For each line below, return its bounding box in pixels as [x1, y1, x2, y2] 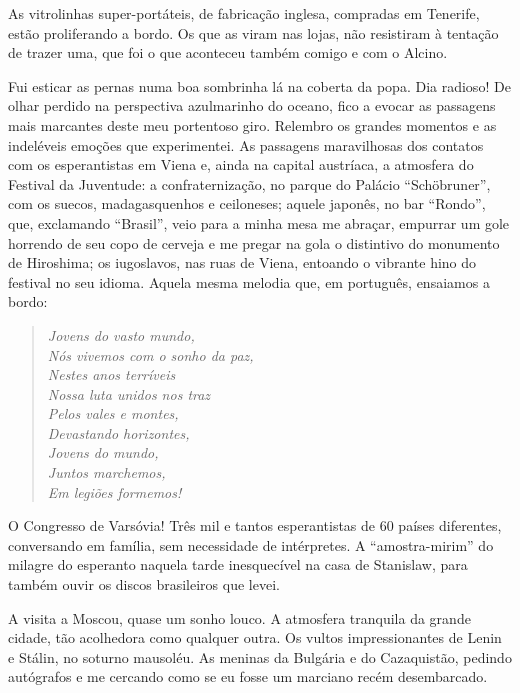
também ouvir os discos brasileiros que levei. [8, 574, 280, 595]
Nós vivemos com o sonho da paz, [47, 344, 254, 365]
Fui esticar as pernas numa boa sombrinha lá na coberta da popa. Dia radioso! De [8, 75, 511, 96]
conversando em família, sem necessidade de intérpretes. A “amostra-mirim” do [8, 534, 494, 555]
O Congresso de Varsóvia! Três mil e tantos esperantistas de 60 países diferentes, [8, 515, 502, 536]
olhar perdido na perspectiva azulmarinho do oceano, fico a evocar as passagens [8, 95, 496, 116]
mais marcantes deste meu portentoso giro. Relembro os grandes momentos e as [8, 114, 497, 135]
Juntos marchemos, [47, 462, 166, 483]
